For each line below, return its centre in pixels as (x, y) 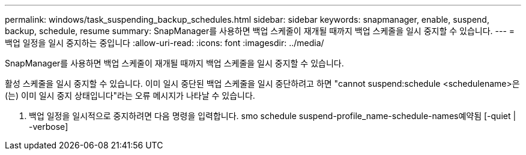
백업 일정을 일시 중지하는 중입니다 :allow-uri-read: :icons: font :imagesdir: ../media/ (165, 43)
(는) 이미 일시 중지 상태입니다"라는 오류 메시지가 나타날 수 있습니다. (130, 95)
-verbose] (49, 127)
